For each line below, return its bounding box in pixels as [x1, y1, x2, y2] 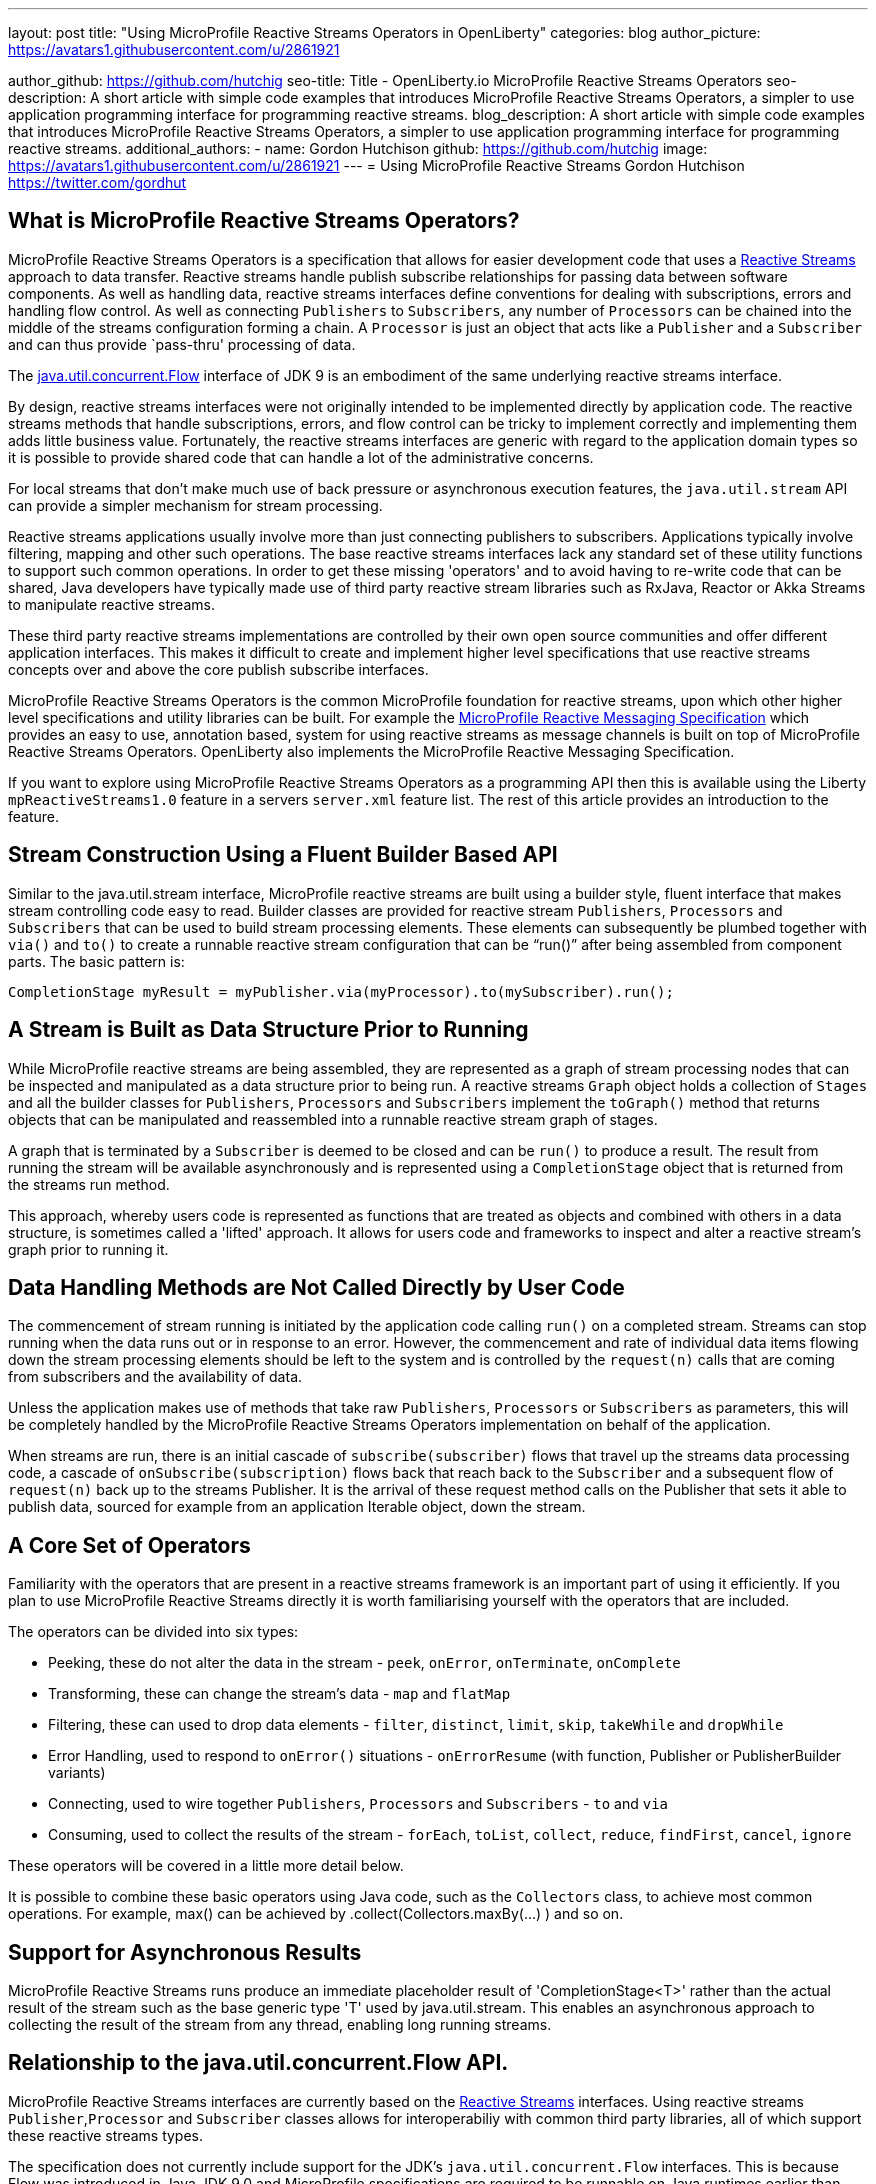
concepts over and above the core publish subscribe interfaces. [8, 660, 429, 678]
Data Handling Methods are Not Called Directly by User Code [8, 1274, 625, 1300]
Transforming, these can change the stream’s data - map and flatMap [48, 1685, 511, 1703]
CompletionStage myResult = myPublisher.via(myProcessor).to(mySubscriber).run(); [8, 983, 674, 1000]
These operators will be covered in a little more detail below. [8, 1857, 404, 1875]
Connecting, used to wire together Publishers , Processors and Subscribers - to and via [48, 1795, 669, 1813]
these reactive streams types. [8, 2126, 204, 2144]
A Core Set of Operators [8, 1532, 251, 1558]
